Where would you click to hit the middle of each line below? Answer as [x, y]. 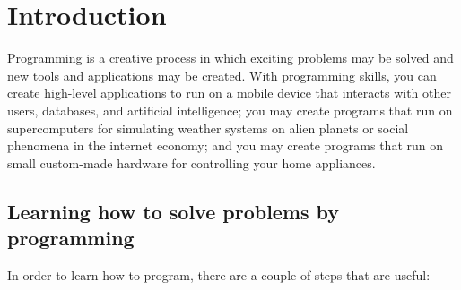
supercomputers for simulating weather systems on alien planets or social [208, 128]
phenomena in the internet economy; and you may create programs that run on [225, 145]
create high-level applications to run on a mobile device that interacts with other [229, 93]
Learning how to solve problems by [174, 211]
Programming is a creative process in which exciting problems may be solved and [230, 58]
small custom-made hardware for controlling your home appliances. [191, 162]
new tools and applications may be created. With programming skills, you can [222, 75]
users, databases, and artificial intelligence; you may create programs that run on [230, 110]
